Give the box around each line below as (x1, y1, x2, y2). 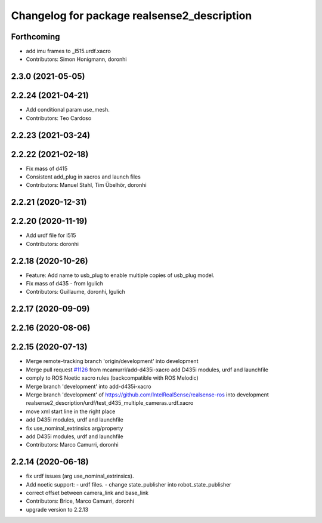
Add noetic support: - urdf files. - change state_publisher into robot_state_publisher (26, 481, 232, 488)
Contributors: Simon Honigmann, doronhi (26, 56, 127, 63)
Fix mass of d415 (26, 165, 68, 172)
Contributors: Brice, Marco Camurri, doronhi (26, 497, 134, 504)
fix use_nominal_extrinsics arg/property (26, 424, 123, 432)
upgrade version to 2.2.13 (26, 506, 89, 513)
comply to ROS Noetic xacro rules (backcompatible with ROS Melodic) (26, 374, 199, 382)
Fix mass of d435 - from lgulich (26, 280, 104, 287)
